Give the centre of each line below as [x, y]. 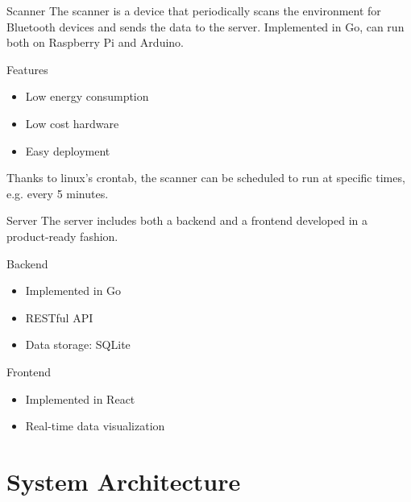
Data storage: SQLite [78, 344]
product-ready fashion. [62, 236]
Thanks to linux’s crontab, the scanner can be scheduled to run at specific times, [206, 178]
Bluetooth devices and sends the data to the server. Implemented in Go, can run [205, 26]
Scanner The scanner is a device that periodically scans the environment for [194, 10]
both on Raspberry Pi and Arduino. [95, 42]
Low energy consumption [87, 96]
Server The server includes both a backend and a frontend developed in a [187, 220]
